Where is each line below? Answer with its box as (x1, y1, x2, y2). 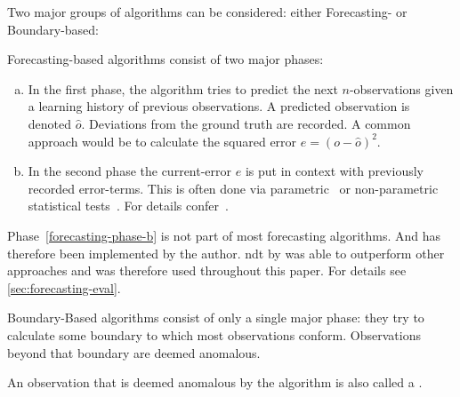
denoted (28, 114, 72, 132)
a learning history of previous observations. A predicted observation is (28, 97, 410, 115)
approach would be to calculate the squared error (28, 131, 297, 150)
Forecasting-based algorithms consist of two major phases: (7, 50, 324, 68)
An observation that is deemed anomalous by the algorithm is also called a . (7, 373, 423, 392)
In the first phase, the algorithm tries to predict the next (28, 79, 338, 98)
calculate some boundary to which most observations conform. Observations (7, 325, 421, 344)
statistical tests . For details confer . (28, 196, 229, 215)
